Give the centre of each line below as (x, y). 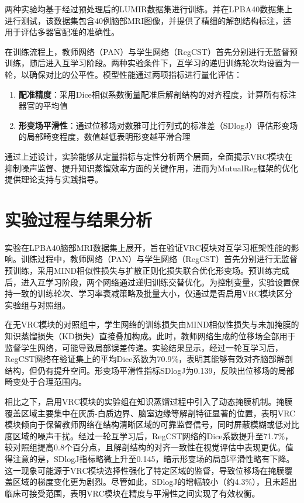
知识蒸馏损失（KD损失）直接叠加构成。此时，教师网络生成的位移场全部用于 (150, 336)
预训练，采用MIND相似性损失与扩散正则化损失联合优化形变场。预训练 (139, 271)
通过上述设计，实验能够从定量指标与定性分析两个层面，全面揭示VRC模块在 (149, 156)
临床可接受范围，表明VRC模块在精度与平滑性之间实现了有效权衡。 (132, 493)
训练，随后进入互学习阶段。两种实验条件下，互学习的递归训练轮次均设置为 (148, 63)
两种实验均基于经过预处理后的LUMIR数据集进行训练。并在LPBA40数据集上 (149, 9)
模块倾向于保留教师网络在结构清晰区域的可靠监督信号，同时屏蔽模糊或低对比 (152, 424)
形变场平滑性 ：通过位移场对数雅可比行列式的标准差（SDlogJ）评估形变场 (158, 125)
